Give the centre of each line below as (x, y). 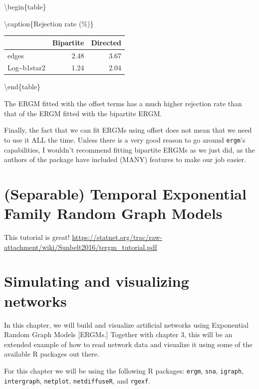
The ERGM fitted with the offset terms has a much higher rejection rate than (123, 103)
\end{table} (22, 87)
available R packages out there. (52, 354)
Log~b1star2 (26, 68)
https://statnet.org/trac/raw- (117, 237)
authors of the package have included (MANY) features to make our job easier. (125, 159)
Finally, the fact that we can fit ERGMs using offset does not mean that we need (128, 130)
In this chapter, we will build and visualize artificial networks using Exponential (126, 324)
